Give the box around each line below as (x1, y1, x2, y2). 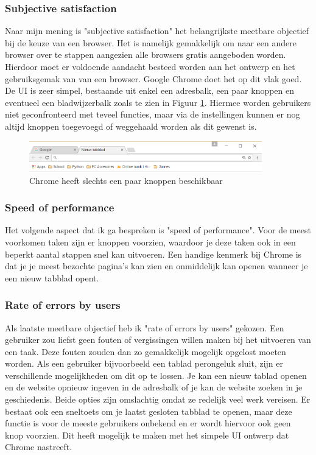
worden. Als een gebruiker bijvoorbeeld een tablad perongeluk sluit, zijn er (5, 357, 283, 370)
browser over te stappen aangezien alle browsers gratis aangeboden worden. (5, 48, 286, 61)
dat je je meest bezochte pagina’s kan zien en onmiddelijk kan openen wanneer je (5, 259, 308, 272)
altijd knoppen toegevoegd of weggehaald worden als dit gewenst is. (5, 119, 257, 132)
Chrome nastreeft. (5, 440, 72, 453)
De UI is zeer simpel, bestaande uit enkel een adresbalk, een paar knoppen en (5, 84, 295, 97)
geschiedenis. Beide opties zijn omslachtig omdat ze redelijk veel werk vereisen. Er (5, 393, 311, 406)
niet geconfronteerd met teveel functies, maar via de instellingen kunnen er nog (5, 108, 300, 121)
